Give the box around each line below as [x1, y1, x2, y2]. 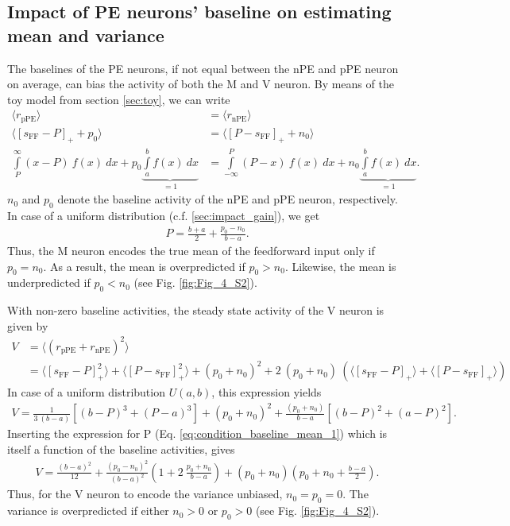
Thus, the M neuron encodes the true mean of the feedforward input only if [7, 242, 375, 258]
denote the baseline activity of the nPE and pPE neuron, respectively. [57, 191, 398, 207]
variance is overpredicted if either [7, 502, 169, 519]
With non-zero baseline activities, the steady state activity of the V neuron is [7, 302, 384, 319]
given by [7, 317, 48, 334]
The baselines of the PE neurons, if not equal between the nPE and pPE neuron [7, 60, 399, 76]
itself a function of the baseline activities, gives [7, 441, 235, 458]
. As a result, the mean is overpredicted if [43, 257, 245, 274]
